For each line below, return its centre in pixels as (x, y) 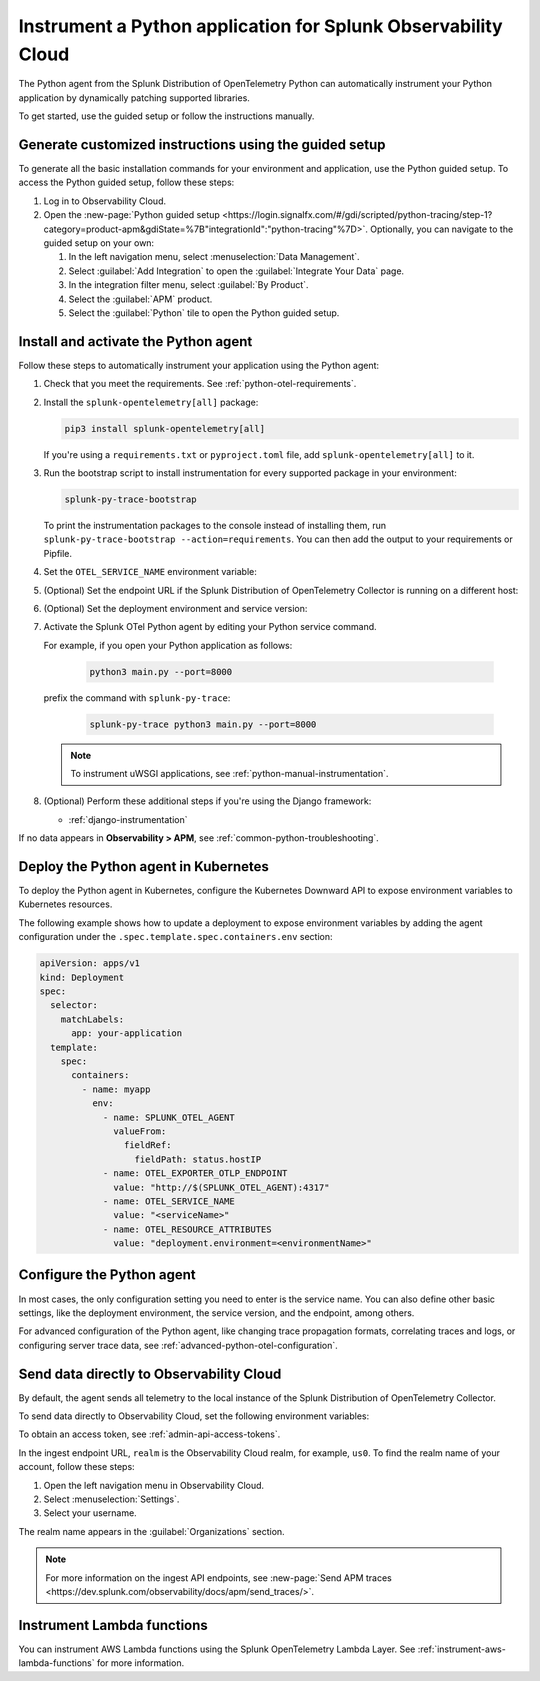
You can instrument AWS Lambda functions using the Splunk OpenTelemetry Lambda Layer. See (217, 1649)
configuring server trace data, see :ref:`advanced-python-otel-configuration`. (178, 1345)
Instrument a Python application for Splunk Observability (261, 26)
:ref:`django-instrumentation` (128, 819)
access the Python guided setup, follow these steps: (126, 182)
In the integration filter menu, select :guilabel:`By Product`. (188, 285)
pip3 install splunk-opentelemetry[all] (164, 428)
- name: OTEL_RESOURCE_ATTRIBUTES (187, 1229)
